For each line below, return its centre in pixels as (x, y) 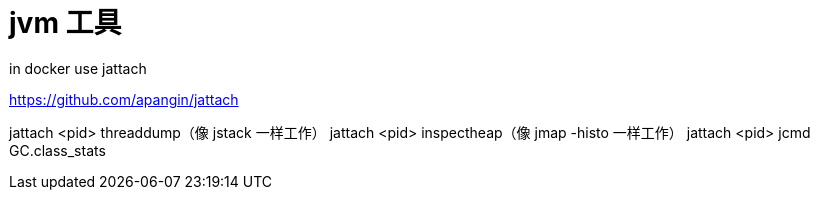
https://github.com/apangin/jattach (124, 99)
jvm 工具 (65, 23)
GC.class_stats (57, 150)
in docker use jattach (78, 68)
